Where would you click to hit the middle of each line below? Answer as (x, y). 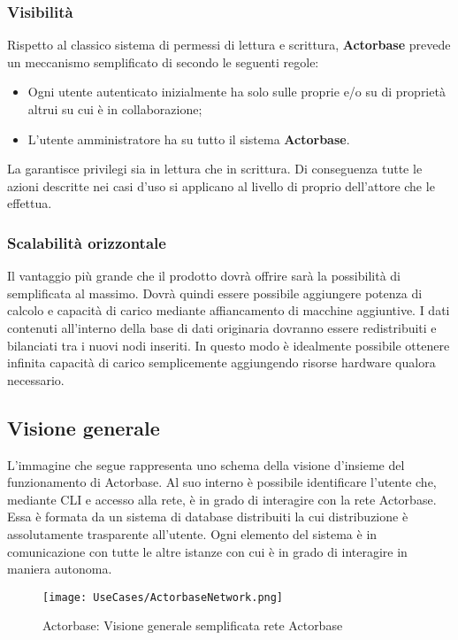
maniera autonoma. (60, 569)
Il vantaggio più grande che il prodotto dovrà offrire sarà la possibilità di (204, 276)
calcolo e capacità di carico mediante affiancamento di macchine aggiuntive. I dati (229, 310)
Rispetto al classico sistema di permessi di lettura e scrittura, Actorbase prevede (229, 45)
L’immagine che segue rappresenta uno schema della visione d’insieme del (206, 464)
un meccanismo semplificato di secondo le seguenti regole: (163, 62)
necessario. (36, 379)
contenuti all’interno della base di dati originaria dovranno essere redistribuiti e (222, 327)
